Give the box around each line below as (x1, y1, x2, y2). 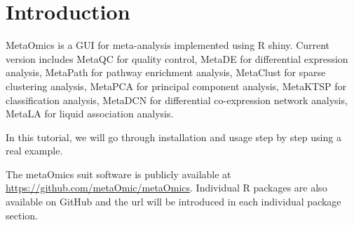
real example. (6, 143, 63, 158)
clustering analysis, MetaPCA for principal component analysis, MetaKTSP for (6, 78, 346, 93)
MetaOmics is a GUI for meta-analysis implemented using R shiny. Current (6, 38, 330, 52)
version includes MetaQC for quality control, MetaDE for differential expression (6, 51, 348, 66)
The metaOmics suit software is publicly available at (6, 166, 231, 181)
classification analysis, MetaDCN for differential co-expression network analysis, (6, 92, 348, 107)
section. (6, 208, 38, 222)
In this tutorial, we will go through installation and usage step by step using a (6, 129, 341, 144)
